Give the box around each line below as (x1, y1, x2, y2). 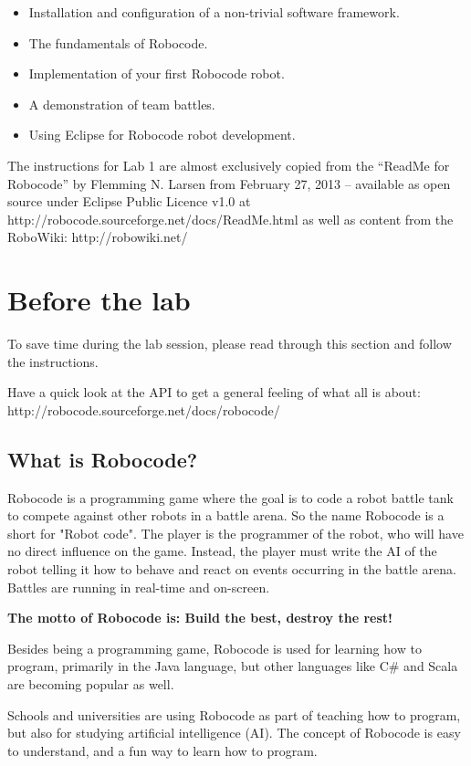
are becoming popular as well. (7, 674, 174, 693)
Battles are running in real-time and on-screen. (7, 577, 270, 596)
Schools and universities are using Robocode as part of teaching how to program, (7, 705, 461, 724)
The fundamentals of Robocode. (28, 33, 208, 52)
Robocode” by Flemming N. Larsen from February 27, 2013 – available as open (7, 173, 451, 193)
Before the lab (7, 281, 191, 319)
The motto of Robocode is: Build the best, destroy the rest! (7, 608, 392, 627)
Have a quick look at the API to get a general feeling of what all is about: (7, 383, 421, 402)
